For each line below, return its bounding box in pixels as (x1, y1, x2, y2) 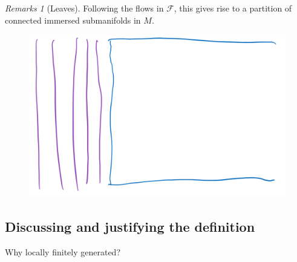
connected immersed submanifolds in (5, 13, 141, 26)
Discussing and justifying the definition (5, 217, 255, 235)
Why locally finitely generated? (5, 245, 121, 258)
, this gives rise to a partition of (174, 2, 292, 14)
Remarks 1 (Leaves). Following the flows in (5, 2, 164, 14)
